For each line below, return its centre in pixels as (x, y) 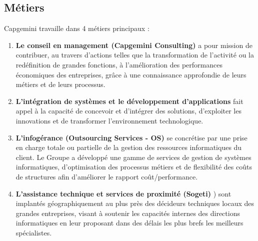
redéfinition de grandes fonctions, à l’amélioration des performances (119, 64)
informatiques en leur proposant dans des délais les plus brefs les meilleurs (129, 223)
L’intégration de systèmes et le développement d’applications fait (129, 101)
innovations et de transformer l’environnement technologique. (109, 120)
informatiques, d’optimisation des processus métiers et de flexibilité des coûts (134, 167)
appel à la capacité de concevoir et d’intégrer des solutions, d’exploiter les (128, 111)
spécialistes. (34, 232)
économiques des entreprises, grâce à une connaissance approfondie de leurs (131, 74)
